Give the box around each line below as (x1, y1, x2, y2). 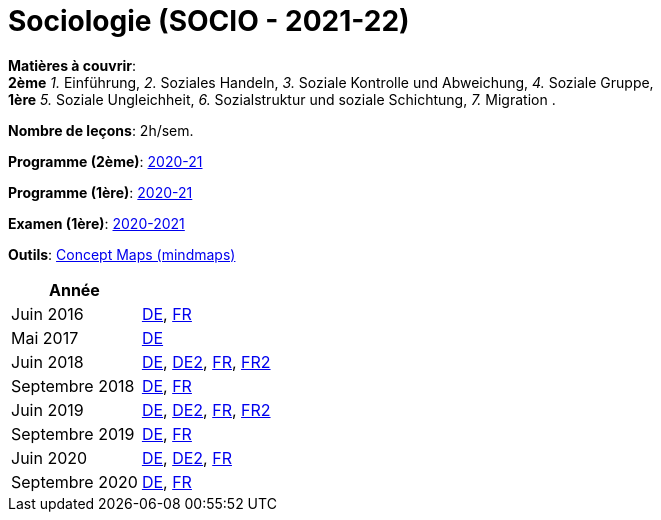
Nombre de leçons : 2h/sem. (8, 121, 194, 139)
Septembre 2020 (11, 471, 138, 492)
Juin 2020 (11, 447, 88, 468)
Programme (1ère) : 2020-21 (8, 183, 193, 201)
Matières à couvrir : (8, 56, 136, 74)
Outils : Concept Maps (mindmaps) (8, 245, 236, 263)
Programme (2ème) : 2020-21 (8, 152, 203, 170)
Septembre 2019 (11, 423, 135, 444)
